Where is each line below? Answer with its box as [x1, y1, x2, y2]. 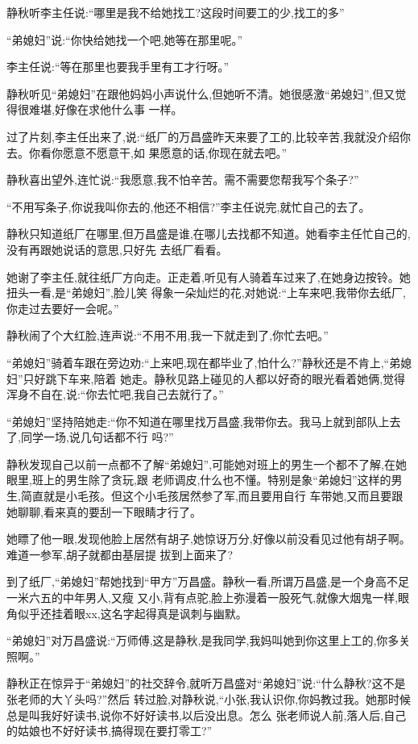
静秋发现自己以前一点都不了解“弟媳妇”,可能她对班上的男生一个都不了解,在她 [6, 455, 407, 472]
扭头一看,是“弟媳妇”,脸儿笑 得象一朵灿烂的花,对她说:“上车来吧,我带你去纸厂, [6, 284, 406, 301]
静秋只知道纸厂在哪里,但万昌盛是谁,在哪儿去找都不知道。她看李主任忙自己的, [6, 225, 411, 242]
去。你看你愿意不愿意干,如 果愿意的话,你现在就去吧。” [6, 144, 288, 161]
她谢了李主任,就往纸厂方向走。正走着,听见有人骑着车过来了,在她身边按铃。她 [6, 268, 411, 285]
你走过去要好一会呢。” [6, 299, 119, 316]
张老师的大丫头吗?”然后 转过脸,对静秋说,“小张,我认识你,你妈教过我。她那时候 [6, 691, 412, 707]
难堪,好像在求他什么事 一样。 [28, 101, 183, 118]
